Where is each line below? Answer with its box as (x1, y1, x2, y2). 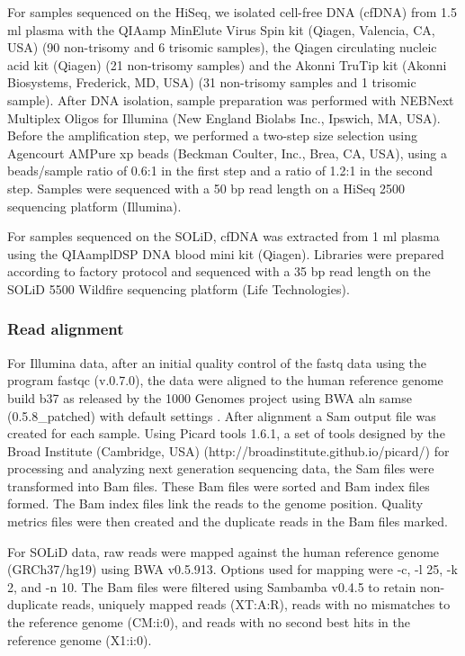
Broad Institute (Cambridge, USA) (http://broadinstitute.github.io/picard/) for (7, 441, 450, 460)
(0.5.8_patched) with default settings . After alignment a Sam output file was (7, 406, 436, 425)
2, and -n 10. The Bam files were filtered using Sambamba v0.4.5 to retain (7, 577, 416, 596)
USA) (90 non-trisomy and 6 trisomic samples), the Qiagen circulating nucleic (7, 38, 437, 57)
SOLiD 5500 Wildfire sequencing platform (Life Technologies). (7, 279, 350, 298)
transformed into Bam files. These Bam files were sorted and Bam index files (7, 476, 430, 495)
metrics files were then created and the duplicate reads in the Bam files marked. (7, 512, 448, 531)
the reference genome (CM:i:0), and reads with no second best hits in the (7, 613, 411, 632)
